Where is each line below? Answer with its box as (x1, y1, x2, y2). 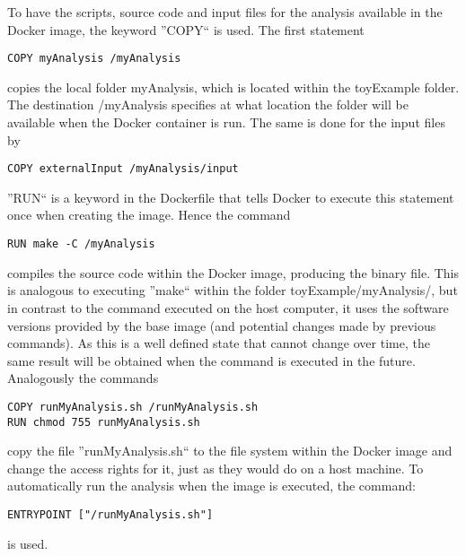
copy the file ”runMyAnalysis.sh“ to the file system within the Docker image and (7, 441, 453, 460)
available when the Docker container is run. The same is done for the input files (7, 113, 445, 132)
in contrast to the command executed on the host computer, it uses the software (7, 298, 449, 317)
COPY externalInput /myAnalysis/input (7, 162, 239, 176)
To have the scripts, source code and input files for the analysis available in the (7, 3, 443, 21)
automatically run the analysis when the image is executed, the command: (7, 476, 416, 495)
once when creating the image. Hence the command (7, 205, 291, 224)
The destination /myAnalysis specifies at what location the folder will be (7, 95, 409, 114)
